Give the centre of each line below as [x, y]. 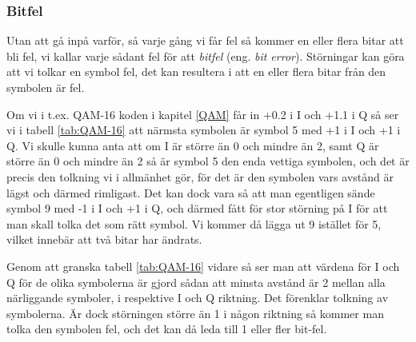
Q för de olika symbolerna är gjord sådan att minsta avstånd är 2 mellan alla [196, 282]
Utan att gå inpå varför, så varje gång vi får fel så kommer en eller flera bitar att [205, 40]
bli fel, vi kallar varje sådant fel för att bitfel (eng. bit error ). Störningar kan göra [206, 56]
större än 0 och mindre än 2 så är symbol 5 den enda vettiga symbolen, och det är [208, 161]
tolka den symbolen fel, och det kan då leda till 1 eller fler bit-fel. [167, 329]
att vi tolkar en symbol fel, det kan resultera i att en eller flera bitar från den [196, 72]
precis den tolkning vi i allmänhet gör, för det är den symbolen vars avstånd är [200, 176]
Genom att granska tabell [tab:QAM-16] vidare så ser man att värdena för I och [203, 266]
